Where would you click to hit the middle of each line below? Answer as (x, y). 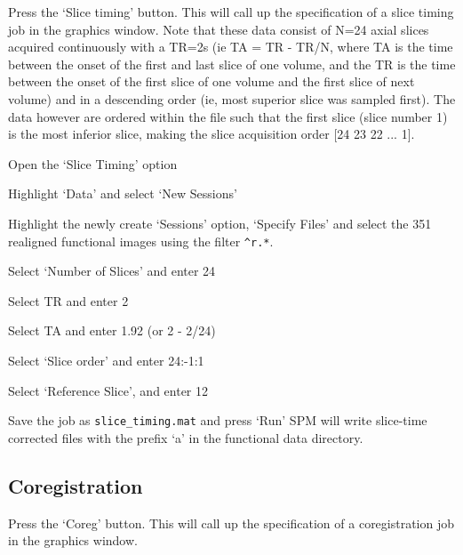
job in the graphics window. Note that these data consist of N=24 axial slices (219, 29)
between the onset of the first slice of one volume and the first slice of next (212, 81)
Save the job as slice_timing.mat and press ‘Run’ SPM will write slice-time (218, 420)
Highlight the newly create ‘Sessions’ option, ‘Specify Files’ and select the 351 (220, 223)
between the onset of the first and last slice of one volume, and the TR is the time (232, 64)
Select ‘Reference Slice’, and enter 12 (108, 390)
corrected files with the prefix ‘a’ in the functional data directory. (186, 437)
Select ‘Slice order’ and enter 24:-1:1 (106, 360)
